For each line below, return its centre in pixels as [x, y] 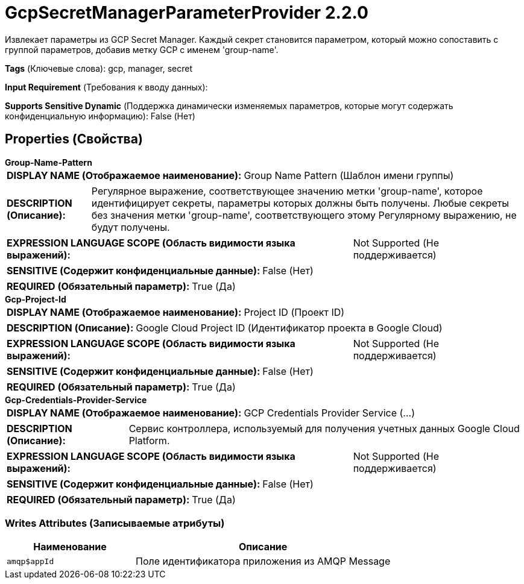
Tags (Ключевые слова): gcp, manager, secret [99, 68]
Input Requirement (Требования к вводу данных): [106, 87]
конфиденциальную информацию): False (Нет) [100, 116]
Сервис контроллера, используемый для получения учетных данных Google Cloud [324, 428]
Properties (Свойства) [74, 139]
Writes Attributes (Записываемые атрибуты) [115, 523]
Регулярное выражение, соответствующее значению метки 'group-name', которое [287, 191]
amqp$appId [30, 561]
